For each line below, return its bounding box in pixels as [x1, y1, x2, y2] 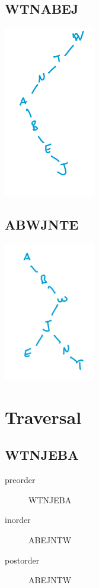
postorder [5, 553, 40, 566]
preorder [5, 474, 36, 486]
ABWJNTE [5, 215, 79, 233]
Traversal [5, 404, 82, 429]
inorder [5, 513, 31, 526]
